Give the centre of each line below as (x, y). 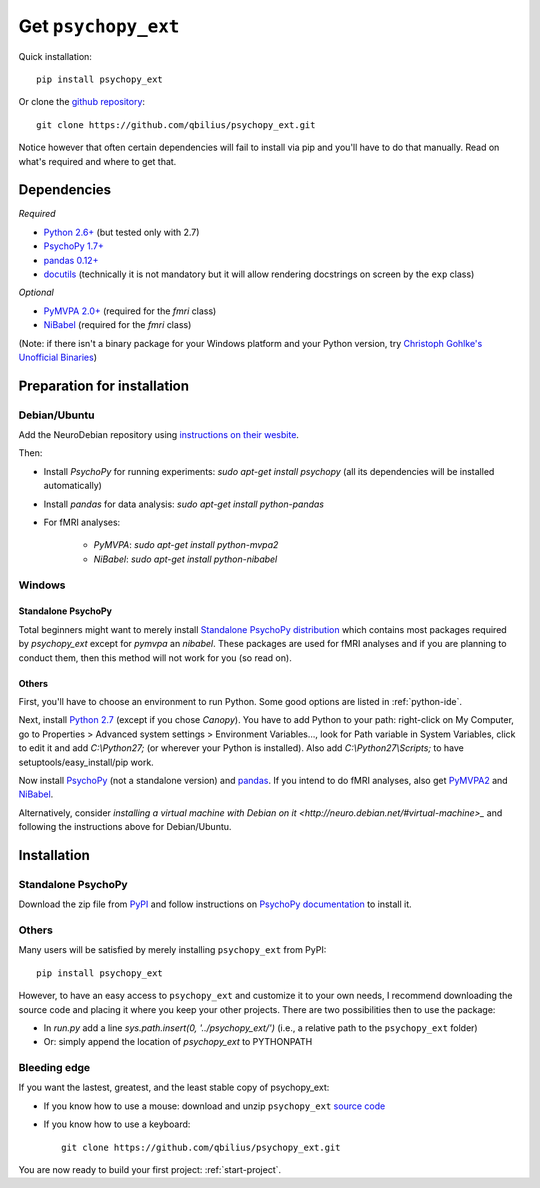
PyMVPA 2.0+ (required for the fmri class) (130, 311)
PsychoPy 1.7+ (74, 246)
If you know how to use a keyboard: (117, 1124)
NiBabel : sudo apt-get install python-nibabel (185, 559)
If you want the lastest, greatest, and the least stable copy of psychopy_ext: (174, 1087)
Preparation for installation (104, 385)
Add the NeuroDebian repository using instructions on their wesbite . (159, 435)
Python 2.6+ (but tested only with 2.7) (121, 232)
